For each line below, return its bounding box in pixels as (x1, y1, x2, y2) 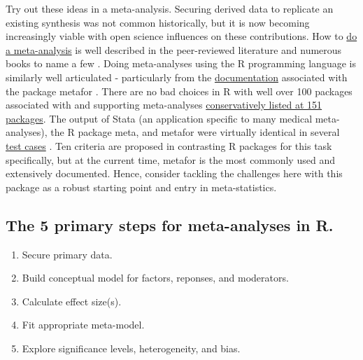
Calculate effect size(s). (22, 293, 122, 308)
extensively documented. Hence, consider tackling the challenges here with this (6, 166, 343, 181)
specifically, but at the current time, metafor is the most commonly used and (6, 152, 335, 167)
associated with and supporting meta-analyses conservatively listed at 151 (6, 97, 322, 112)
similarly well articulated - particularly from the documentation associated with (6, 69, 348, 84)
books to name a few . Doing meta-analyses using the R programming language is (6, 56, 356, 71)
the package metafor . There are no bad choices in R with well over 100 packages (6, 83, 353, 98)
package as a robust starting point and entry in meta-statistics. (6, 179, 277, 194)
